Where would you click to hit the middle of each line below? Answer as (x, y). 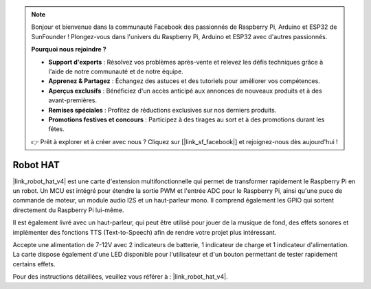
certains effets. (34, 264)
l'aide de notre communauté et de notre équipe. (116, 71)
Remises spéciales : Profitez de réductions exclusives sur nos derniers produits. (162, 110)
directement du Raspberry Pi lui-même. (68, 210)
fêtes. (56, 129)
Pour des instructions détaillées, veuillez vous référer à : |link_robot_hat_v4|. (120, 277)
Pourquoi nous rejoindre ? (69, 49)
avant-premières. (73, 100)
